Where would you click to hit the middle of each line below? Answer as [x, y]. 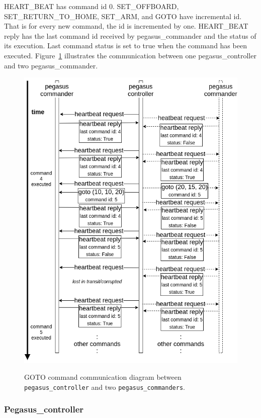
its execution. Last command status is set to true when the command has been [125, 46]
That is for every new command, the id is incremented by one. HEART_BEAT [126, 26]
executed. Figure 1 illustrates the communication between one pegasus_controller [130, 55]
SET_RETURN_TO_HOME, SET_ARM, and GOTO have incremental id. [123, 16]
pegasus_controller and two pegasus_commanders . [105, 387]
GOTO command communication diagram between [103, 377]
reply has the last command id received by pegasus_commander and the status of [130, 35]
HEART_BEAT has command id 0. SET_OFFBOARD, [92, 6]
